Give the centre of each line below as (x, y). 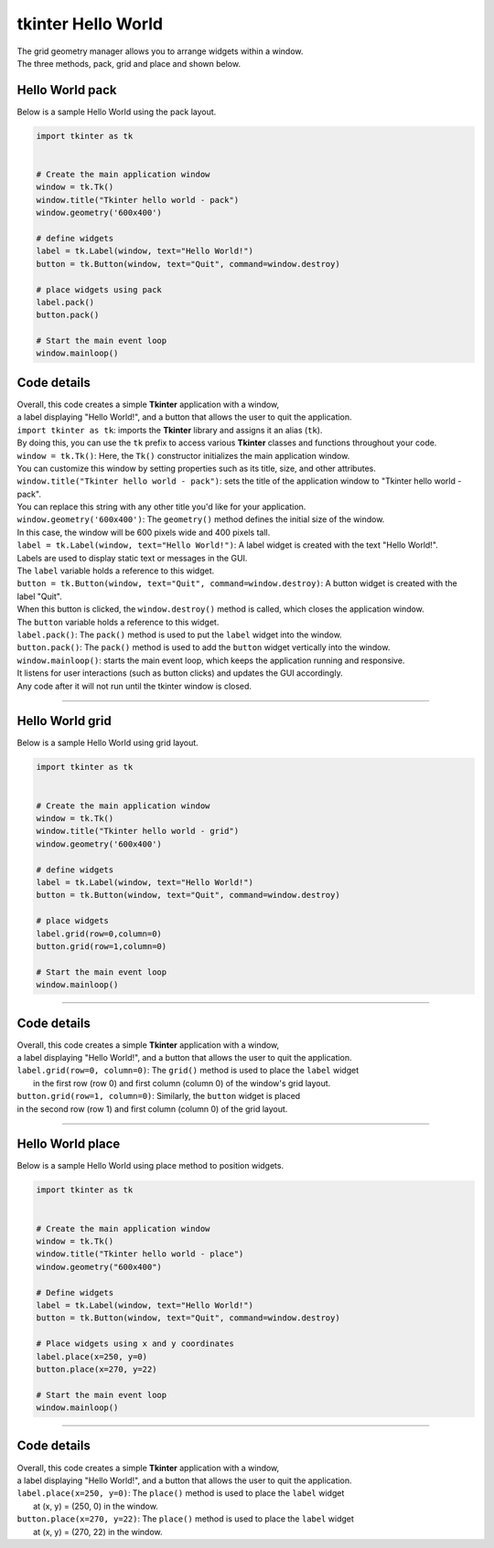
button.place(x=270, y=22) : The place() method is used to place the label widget (185, 1519)
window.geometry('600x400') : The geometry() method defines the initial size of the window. (201, 519)
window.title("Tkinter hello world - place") (140, 1254)
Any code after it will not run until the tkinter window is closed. (134, 686)
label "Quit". (40, 596)
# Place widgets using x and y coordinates (135, 1344)
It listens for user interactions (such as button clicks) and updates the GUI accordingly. (180, 673)
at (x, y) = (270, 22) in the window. (98, 1532)
